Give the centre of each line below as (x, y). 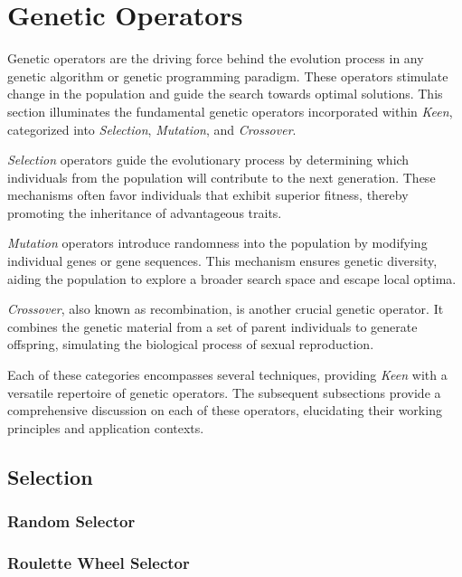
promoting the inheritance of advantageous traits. (145, 212)
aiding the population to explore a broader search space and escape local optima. (232, 278)
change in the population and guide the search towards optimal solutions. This (225, 94)
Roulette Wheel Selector (99, 562)
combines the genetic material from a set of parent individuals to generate (212, 326)
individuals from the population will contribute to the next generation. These (222, 177)
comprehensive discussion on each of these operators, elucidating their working (225, 410)
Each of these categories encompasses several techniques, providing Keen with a (227, 375)
